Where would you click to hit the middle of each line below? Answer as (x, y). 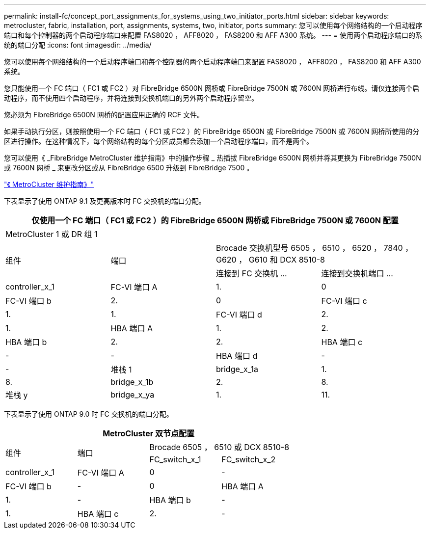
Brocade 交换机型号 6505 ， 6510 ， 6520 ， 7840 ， (315, 248)
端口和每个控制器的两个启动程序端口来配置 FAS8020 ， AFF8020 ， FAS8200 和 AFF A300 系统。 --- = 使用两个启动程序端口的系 (213, 35)
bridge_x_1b (132, 382)
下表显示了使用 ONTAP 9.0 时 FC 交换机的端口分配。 (89, 414)
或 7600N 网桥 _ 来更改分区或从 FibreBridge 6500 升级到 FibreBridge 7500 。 (129, 168)
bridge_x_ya (133, 395)
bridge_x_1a (237, 369)
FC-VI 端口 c (344, 301)
